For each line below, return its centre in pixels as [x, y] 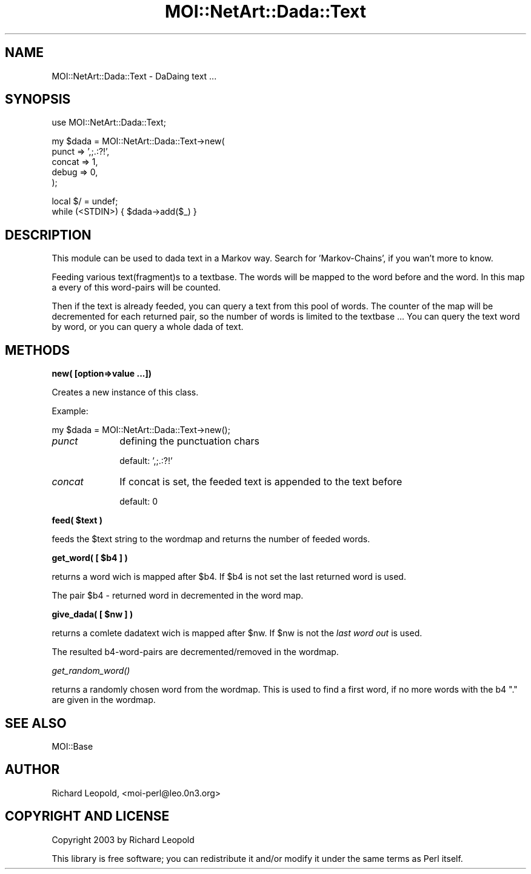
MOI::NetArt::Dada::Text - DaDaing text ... [134, 76]
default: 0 [139, 502]
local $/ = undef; [85, 201]
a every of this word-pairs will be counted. [136, 287]
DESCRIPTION [48, 235]
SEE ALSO [36, 723]
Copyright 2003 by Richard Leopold [123, 839]
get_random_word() [91, 671]
